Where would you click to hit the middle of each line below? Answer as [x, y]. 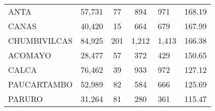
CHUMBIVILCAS [40, 40]
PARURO [25, 99]
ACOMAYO [30, 55]
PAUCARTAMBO [40, 84]
